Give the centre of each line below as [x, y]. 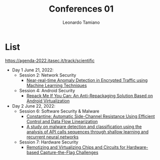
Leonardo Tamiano [81, 22]
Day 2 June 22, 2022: [34, 106]
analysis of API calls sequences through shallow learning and [87, 131]
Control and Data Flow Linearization [62, 121]
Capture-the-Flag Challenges [69, 152]
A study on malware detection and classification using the [84, 127]
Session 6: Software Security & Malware [59, 111]
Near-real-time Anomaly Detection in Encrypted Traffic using [87, 80]
